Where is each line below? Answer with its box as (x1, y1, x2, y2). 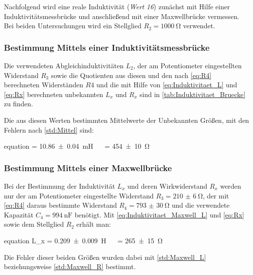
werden (220, 180, 241, 191)
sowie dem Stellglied (4, 219, 64, 229)
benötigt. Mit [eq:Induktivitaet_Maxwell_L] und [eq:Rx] (74, 209, 244, 219)
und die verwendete (172, 200, 230, 210)
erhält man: (76, 219, 111, 229)
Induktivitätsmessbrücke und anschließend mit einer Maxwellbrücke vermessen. (4, 11, 239, 21)
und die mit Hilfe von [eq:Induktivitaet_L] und (96, 79, 237, 90)
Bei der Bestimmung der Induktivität (4, 180, 115, 191)
